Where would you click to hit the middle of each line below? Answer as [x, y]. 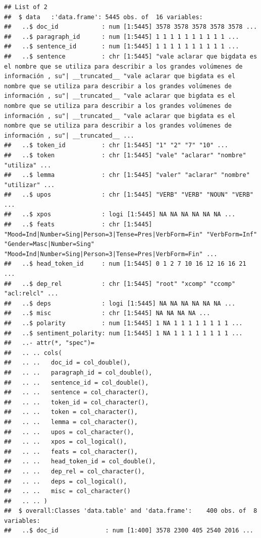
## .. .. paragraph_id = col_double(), [78, 372]
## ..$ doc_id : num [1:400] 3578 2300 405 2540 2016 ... [129, 531]
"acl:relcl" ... [31, 294]
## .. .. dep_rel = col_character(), [75, 471]
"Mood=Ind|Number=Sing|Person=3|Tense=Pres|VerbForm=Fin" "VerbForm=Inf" [131, 234]
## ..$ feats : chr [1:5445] [78, 225]
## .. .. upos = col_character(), [69, 432]
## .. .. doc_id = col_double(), [67, 363]
